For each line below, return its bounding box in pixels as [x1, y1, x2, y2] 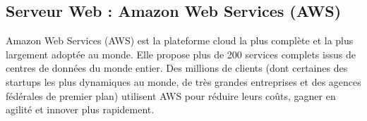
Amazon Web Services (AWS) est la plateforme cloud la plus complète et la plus [6, 33, 354, 48]
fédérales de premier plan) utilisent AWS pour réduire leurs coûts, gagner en [6, 88, 336, 103]
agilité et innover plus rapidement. [6, 102, 155, 117]
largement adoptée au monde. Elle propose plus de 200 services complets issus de [6, 46, 356, 61]
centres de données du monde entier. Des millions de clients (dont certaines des [6, 60, 348, 75]
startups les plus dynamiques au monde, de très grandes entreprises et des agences [6, 74, 361, 89]
